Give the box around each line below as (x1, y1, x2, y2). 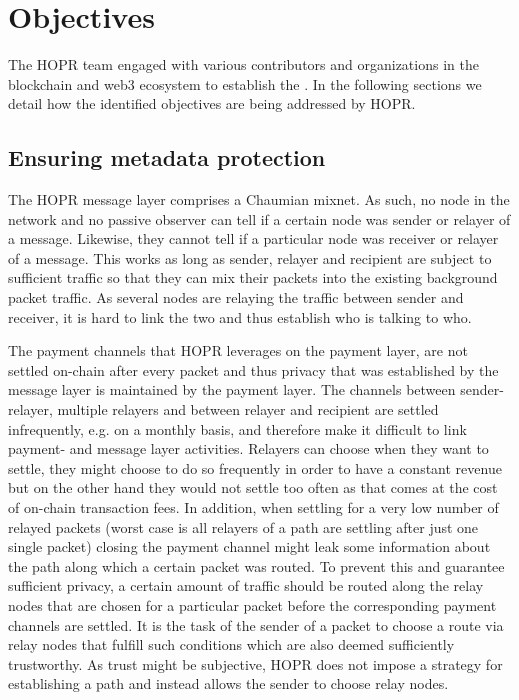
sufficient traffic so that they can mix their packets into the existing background (8, 267, 498, 288)
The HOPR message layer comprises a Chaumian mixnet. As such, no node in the (8, 189, 510, 210)
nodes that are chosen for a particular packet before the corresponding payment (8, 594, 497, 615)
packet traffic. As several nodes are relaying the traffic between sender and (8, 287, 464, 308)
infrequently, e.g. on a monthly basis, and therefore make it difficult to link (8, 418, 467, 439)
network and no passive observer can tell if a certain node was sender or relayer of (8, 208, 511, 229)
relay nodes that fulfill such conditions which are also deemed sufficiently (8, 634, 455, 655)
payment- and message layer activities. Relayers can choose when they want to (8, 438, 489, 459)
